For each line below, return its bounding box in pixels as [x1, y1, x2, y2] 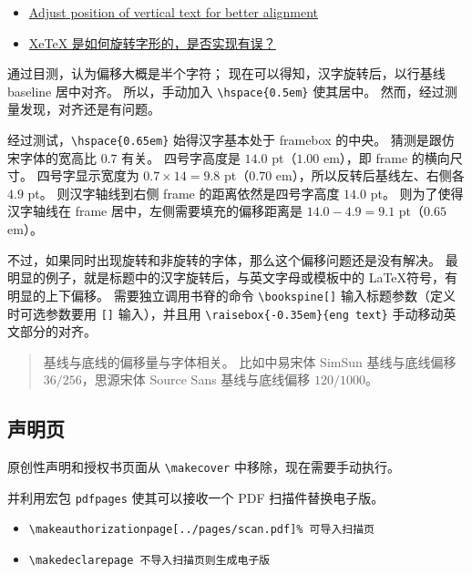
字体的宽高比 [19, 148, 97, 167]
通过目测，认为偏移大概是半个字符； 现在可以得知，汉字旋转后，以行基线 [7, 64, 446, 83]
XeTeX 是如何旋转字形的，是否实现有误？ [28, 33, 276, 52]
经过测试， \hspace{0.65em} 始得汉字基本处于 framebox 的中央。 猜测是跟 [7, 130, 442, 149]
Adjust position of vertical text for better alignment [28, 3, 319, 21]
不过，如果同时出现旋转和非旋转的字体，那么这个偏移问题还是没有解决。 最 [7, 250, 458, 269]
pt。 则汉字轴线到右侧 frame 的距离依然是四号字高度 [27, 183, 340, 202]
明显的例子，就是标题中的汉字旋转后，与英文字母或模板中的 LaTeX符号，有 [7, 268, 458, 287]
